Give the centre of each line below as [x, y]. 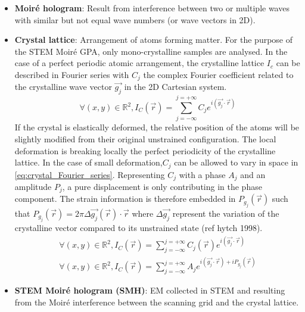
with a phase [202, 174]
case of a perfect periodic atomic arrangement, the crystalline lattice [139, 63]
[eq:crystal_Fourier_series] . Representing [90, 174]
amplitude [33, 187]
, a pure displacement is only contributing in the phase [162, 187]
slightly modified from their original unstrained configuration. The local [145, 138]
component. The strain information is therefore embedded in [125, 199]
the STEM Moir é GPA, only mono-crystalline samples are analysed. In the [151, 51]
